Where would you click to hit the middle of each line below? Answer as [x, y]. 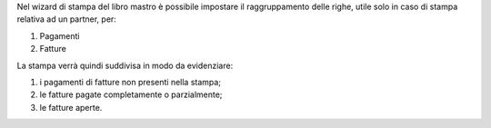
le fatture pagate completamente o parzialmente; [131, 94]
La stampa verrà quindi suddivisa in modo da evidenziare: [125, 65]
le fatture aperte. [71, 107]
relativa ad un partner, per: [67, 19]
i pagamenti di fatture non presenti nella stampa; [130, 82]
